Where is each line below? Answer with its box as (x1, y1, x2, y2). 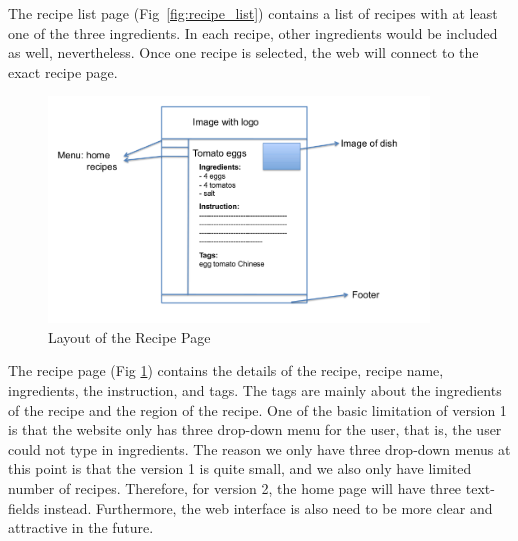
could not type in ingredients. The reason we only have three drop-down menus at (8, 438, 511, 459)
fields (8, 497, 40, 518)
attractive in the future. (8, 517, 154, 538)
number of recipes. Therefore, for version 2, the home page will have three (8, 478, 462, 499)
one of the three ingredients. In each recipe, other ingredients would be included (8, 22, 498, 43)
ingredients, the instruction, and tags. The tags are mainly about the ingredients (8, 380, 502, 401)
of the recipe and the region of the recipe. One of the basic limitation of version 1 (8, 399, 507, 420)
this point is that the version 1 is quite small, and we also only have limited (8, 458, 472, 479)
